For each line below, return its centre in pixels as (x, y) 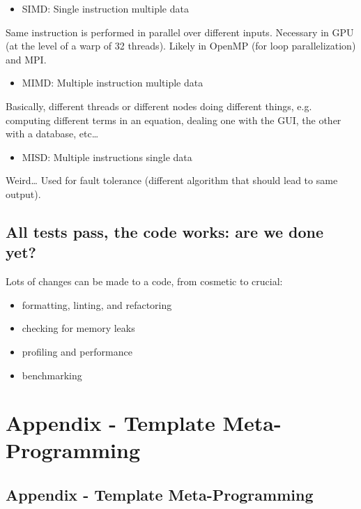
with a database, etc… (52, 134)
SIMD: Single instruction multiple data (105, 8)
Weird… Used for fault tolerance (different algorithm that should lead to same (172, 180)
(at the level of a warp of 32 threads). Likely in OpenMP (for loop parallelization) (181, 46)
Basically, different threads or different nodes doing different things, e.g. (159, 106)
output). (23, 193)
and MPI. (26, 59)
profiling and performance (77, 351)
